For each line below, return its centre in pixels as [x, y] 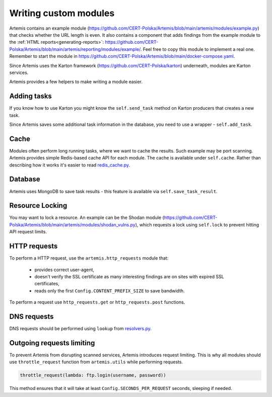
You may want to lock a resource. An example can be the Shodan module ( [87, 218]
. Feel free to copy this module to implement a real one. [197, 49]
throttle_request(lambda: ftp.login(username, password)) [93, 375]
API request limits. [28, 232]
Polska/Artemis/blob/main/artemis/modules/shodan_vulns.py [72, 224]
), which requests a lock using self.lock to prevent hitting [197, 224]
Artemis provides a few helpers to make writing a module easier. [76, 82]
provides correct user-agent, [64, 270]
